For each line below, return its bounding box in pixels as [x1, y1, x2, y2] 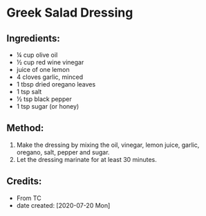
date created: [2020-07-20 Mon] [16, 201, 111, 209]
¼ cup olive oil [16, 51, 58, 59]
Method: [6, 123, 44, 134]
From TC [16, 194, 42, 202]
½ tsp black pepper [16, 95, 72, 103]
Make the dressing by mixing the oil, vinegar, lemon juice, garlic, [16, 141, 200, 149]
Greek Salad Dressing [6, 5, 133, 21]
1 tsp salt [16, 88, 42, 96]
